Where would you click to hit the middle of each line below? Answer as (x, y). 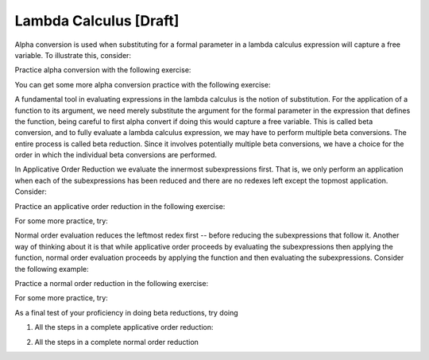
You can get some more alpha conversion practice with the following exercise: (143, 84)
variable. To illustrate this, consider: (73, 55)
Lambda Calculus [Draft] (97, 21)
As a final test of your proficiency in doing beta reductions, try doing (126, 312)
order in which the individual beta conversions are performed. (116, 155)
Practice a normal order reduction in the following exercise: (112, 283)
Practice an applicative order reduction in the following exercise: (120, 206)
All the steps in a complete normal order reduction (116, 342)
